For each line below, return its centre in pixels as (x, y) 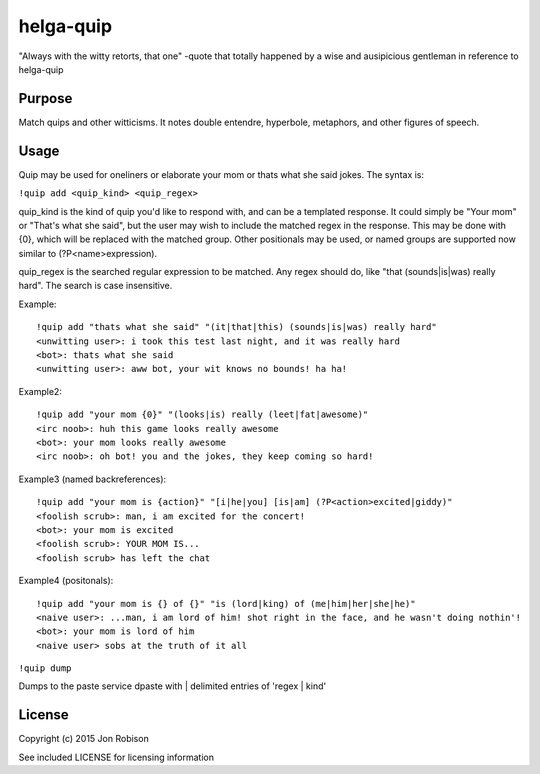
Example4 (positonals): (66, 581)
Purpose (45, 98)
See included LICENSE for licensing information (116, 757)
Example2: (40, 391)
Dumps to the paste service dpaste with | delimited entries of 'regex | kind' (172, 686)
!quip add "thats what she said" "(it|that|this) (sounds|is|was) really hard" (236, 327)
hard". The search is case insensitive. (95, 286)
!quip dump (45, 668)
